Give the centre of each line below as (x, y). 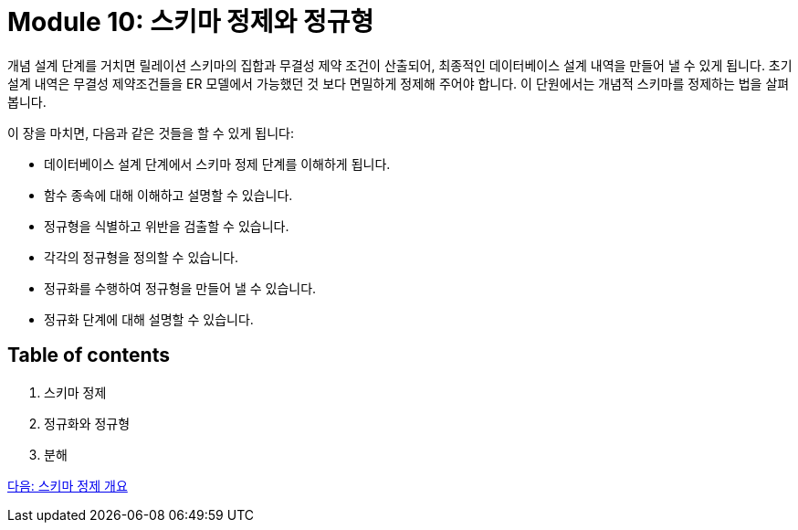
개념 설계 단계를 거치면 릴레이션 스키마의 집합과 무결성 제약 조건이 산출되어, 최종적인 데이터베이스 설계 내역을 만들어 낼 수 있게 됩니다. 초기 (400, 65)
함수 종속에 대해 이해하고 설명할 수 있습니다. (168, 195)
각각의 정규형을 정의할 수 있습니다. (141, 257)
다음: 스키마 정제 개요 (68, 485)
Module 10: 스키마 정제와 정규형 (191, 22)
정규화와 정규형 (87, 423)
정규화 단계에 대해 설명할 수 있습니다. (149, 319)
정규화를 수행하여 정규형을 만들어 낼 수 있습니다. (180, 288)
